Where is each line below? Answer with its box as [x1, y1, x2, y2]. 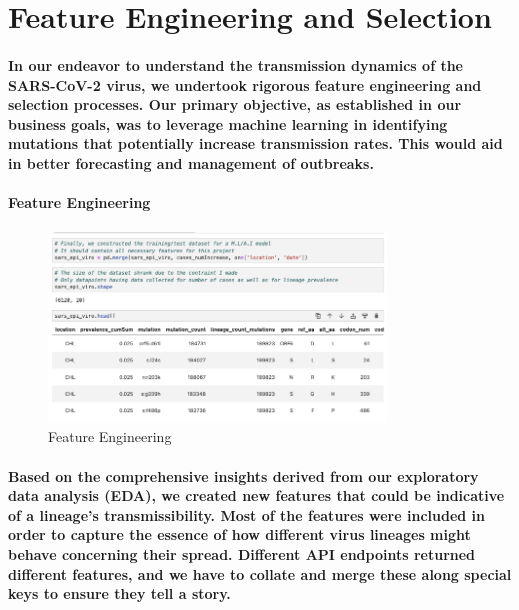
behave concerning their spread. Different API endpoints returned [8, 544, 476, 565]
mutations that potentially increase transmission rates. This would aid [8, 133, 503, 154]
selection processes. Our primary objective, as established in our [8, 94, 462, 115]
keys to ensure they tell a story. [8, 583, 231, 604]
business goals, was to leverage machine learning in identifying [8, 113, 448, 134]
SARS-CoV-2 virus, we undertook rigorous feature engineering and [8, 74, 482, 95]
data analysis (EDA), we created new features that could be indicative [8, 485, 505, 506]
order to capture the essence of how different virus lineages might [8, 524, 471, 545]
